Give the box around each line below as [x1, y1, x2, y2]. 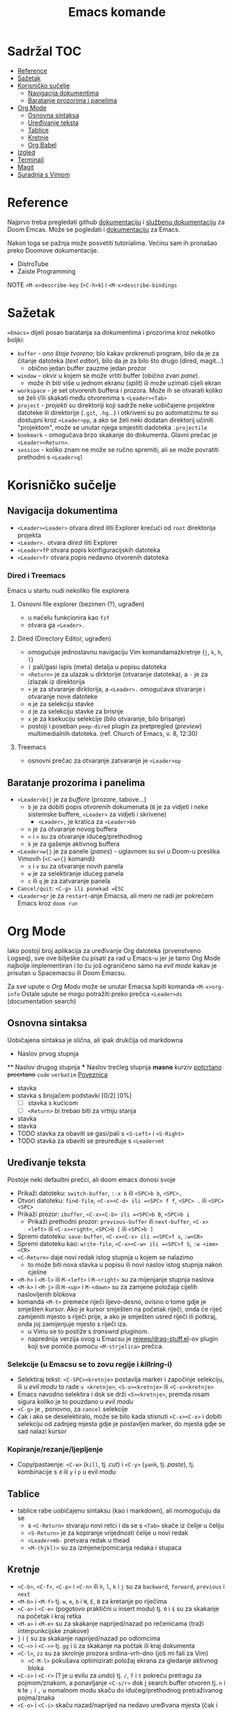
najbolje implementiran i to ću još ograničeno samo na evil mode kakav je [7, 961, 217, 970]
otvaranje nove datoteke [27, 692, 98, 701]
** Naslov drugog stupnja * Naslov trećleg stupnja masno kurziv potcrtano [7, 1063, 222, 1071]
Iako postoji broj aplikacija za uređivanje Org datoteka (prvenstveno [7, 946, 201, 954]
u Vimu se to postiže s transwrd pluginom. [27, 1327, 149, 1335]
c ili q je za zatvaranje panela [27, 876, 111, 885]
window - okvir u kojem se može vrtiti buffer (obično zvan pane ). [17, 371, 200, 380]
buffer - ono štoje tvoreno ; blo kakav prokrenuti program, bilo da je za [17, 349, 219, 357]
